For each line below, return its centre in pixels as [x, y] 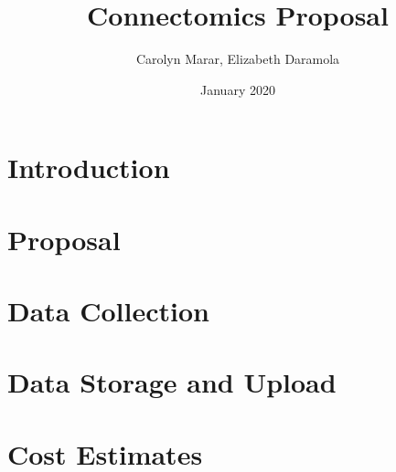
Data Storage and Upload [172, 382]
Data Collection [108, 311]
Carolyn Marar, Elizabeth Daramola [238, 59]
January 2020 [238, 89]
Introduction [89, 168]
